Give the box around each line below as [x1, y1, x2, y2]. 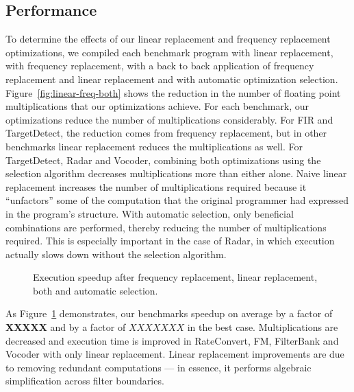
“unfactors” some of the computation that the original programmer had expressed [5, 193, 349, 207]
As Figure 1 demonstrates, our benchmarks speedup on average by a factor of [5, 306, 333, 321]
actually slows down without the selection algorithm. [5, 246, 227, 261]
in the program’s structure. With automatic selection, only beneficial [5, 206, 294, 220]
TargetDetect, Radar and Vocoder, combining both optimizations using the [5, 152, 321, 167]
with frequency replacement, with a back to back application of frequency [5, 58, 314, 73]
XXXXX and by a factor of [5, 320, 126, 334]
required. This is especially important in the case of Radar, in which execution [5, 233, 335, 248]
